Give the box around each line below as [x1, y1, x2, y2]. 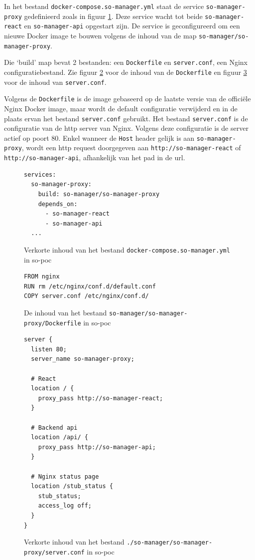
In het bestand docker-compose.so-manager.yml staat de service [4, 1, 204, 11]
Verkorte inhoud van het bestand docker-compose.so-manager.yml [24, 244, 230, 255]
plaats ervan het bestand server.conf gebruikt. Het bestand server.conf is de [4, 113, 248, 123]
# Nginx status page [31, 473, 99, 480]
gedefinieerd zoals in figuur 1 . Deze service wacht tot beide [24, 10, 203, 21]
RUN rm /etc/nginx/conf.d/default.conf [24, 282, 156, 290]
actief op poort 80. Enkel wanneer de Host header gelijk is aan [4, 132, 195, 143]
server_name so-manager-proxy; [31, 355, 134, 363]
